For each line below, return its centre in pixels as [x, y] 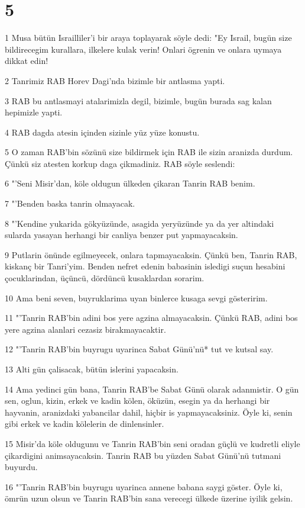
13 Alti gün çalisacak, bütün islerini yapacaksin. [92, 369]
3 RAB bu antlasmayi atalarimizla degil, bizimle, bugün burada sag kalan [138, 100]
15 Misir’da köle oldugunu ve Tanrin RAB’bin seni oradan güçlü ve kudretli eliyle [152, 443]
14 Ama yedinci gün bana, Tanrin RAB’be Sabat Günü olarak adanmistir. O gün [152, 389]
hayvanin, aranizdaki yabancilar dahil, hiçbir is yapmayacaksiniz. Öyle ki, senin [149, 412]
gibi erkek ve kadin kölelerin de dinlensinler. [85, 424]
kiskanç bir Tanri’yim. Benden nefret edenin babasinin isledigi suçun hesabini [145, 266]
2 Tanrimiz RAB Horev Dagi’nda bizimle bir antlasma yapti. [115, 80]
